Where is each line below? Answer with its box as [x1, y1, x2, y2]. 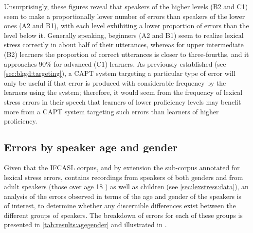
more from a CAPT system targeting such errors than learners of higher [4, 106, 219, 116]
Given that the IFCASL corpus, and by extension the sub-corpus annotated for [4, 162, 240, 172]
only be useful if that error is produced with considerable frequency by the [4, 77, 226, 88]
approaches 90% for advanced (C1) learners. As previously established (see [4, 58, 226, 69]
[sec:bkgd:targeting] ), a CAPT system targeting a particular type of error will [4, 68, 235, 78]
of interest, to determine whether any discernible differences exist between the [4, 200, 236, 211]
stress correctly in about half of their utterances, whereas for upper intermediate [4, 39, 244, 50]
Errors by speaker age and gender [4, 140, 178, 155]
